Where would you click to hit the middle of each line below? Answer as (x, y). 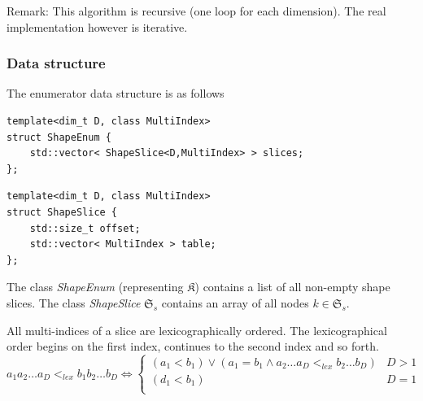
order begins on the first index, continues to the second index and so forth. (193, 346)
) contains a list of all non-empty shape (292, 287)
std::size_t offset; (85, 228)
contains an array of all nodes (235, 302)
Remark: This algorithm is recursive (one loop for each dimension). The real (196, 11)
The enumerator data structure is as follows (116, 93)
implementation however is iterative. (97, 26)
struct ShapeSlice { (62, 212)
